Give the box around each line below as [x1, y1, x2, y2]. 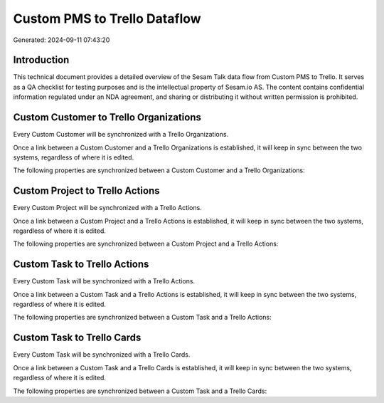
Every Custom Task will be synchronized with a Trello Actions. [13, 277, 196, 286]
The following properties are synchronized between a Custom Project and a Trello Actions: [13, 239, 279, 248]
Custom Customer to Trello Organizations [13, 111, 202, 124]
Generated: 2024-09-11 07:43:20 [13, 36, 110, 44]
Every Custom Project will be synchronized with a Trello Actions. [13, 204, 202, 212]
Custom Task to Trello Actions [13, 258, 149, 271]
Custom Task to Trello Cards [13, 332, 142, 344]
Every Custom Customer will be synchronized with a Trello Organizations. [13, 130, 229, 139]
